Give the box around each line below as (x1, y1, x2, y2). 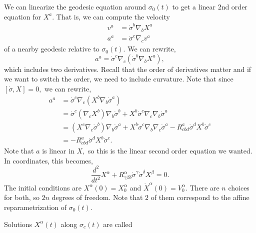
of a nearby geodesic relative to (4, 43, 99, 54)
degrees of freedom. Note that (51, 192, 143, 202)
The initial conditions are (4, 182, 81, 192)
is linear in (42, 145, 74, 155)
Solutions (4, 218, 32, 229)
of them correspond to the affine (150, 192, 249, 202)
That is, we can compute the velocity (56, 11, 170, 21)
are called (103, 218, 132, 229)
